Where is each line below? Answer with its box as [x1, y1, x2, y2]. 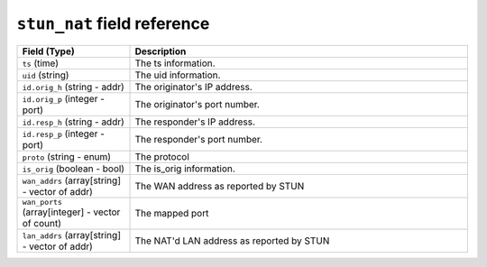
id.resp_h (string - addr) [22, 115, 125, 128]
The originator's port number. [134, 97, 261, 110]
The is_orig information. [134, 162, 236, 175]
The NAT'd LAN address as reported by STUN [134, 235, 330, 247]
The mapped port [134, 207, 209, 220]
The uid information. [134, 69, 221, 81]
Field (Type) [22, 45, 76, 58]
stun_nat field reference [16, 14, 210, 33]
